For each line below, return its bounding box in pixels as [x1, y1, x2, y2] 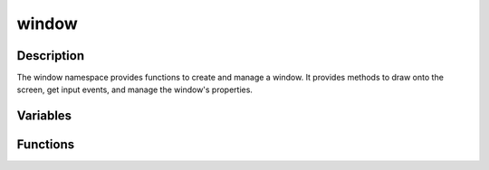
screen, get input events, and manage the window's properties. [16, 84, 254, 95]
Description [16, 48, 85, 63]
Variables [16, 109, 72, 124]
